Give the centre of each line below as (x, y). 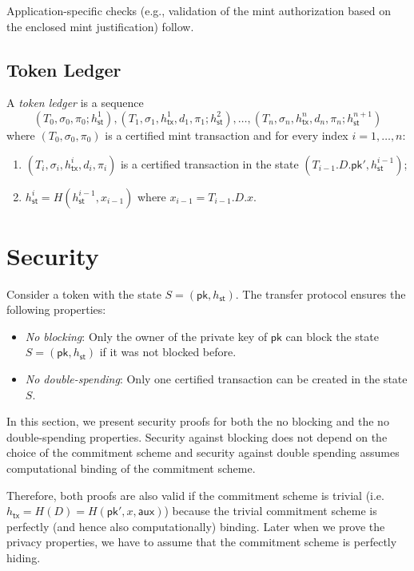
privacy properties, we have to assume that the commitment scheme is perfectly (202, 542)
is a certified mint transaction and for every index (227, 135)
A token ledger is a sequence (75, 103)
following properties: (56, 309)
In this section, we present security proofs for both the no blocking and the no (198, 421)
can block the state (332, 336)
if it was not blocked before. (168, 352)
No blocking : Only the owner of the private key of (146, 336)
